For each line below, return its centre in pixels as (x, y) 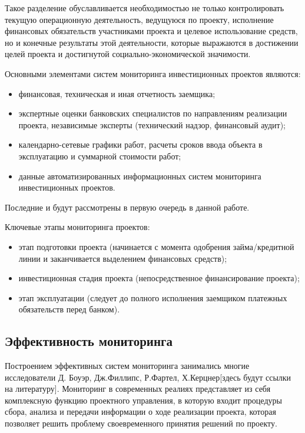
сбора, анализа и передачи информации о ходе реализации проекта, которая (140, 412)
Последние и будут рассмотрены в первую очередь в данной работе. (127, 207)
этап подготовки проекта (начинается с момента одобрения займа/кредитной (156, 246)
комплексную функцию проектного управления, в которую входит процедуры (143, 400)
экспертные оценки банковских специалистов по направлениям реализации (153, 113)
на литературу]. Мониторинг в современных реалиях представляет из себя (138, 389)
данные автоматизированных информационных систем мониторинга (140, 176)
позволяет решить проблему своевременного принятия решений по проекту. (141, 423)
